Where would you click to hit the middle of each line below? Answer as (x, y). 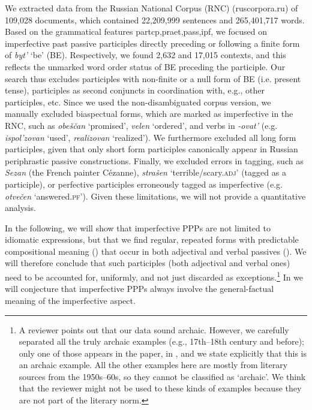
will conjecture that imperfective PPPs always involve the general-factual (139, 289)
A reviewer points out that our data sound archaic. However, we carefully (154, 329)
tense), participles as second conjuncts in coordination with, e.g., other (135, 90)
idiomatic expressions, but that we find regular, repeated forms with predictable (152, 239)
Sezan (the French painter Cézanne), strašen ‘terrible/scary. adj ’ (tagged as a (145, 172)
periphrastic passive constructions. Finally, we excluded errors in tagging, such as (154, 160)
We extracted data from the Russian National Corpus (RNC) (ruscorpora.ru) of (151, 8)
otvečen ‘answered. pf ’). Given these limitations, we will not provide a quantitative (155, 196)
